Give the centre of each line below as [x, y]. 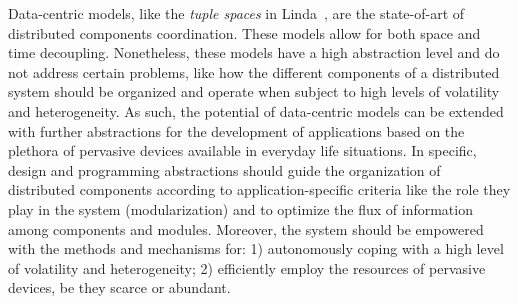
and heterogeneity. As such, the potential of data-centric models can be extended [256, 110]
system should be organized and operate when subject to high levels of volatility [254, 91]
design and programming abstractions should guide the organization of [224, 169]
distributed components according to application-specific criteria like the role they [259, 189]
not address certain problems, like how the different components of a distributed [254, 71]
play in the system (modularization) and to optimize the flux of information [240, 208]
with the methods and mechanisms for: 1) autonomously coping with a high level [256, 248]
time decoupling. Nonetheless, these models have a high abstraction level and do [254, 52]
